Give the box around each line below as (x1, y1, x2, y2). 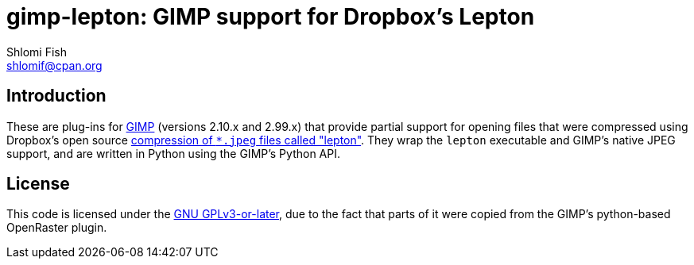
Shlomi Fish (6, 44, 67, 59)
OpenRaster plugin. (6, 221, 107, 235)
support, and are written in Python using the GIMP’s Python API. (6, 146, 340, 160)
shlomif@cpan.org (6, 58, 103, 72)
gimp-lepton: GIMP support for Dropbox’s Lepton (6, 3, 535, 30)
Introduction (6, 86, 107, 106)
